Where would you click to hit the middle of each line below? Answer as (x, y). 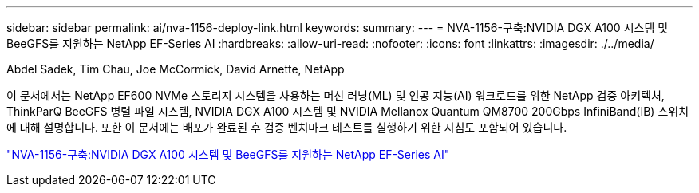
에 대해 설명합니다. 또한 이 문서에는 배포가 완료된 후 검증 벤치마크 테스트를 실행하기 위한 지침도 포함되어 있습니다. (287, 127)
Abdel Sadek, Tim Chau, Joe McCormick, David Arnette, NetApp (176, 69)
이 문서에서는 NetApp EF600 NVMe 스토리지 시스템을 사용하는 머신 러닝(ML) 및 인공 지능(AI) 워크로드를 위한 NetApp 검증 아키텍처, (336, 95)
